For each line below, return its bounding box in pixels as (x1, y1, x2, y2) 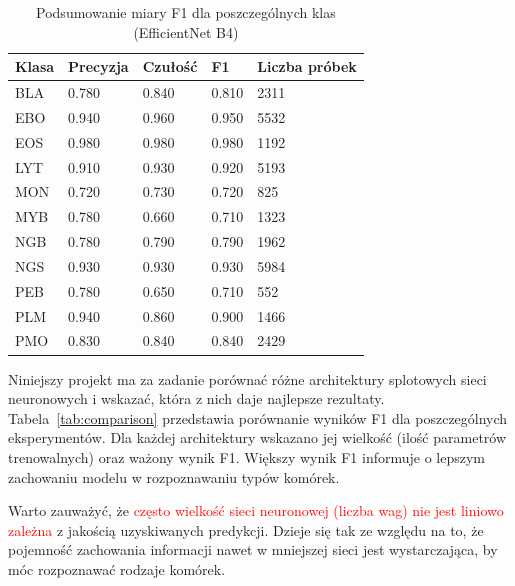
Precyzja (68, 56, 129, 77)
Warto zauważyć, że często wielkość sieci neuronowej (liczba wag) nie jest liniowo (8, 500, 504, 521)
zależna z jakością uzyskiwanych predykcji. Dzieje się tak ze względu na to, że (8, 519, 484, 540)
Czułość (142, 56, 198, 77)
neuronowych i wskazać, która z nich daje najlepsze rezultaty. (8, 388, 385, 409)
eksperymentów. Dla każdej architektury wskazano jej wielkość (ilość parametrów (8, 427, 507, 448)
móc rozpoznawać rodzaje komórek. (8, 558, 226, 579)
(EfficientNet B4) (133, 21, 239, 42)
